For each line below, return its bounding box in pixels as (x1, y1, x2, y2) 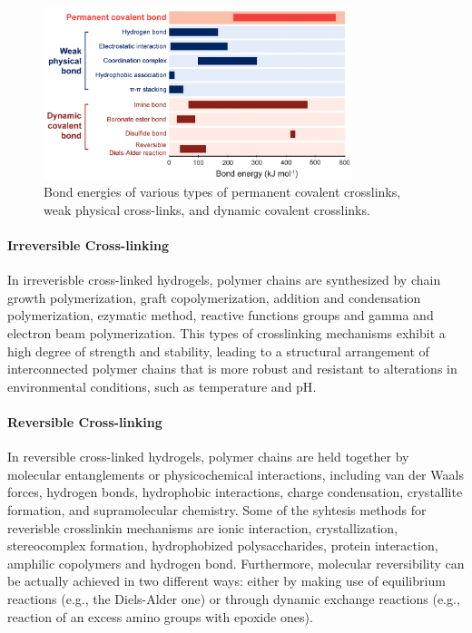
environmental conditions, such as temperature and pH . (7, 376, 317, 395)
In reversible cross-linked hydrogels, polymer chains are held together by (7, 447, 409, 466)
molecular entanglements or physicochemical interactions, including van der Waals (7, 464, 464, 483)
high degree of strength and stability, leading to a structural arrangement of (7, 341, 429, 360)
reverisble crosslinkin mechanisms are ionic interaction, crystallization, (7, 518, 398, 537)
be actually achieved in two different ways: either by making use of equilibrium (7, 571, 446, 590)
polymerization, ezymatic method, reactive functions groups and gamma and (7, 306, 434, 325)
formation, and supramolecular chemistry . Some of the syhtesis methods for (7, 500, 427, 519)
